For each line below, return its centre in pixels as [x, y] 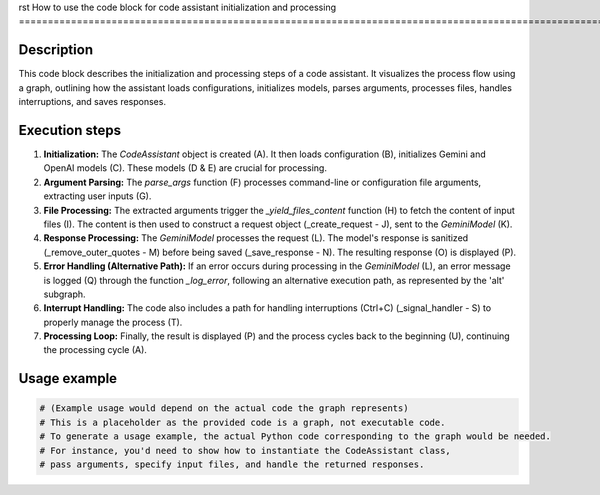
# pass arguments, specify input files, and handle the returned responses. [232, 464]
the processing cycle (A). [95, 350]
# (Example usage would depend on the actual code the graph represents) [224, 408]
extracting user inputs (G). [97, 196]
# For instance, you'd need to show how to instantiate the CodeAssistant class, [245, 450]
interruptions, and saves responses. [92, 102]
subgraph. [64, 294]
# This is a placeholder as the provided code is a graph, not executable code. [242, 422]
